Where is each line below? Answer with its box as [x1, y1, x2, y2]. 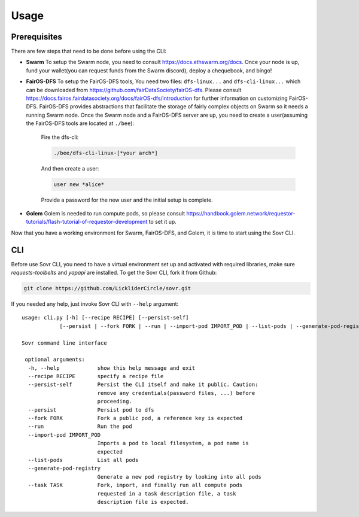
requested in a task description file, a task [97, 490, 236, 497]
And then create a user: [41, 165, 99, 172]
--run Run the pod [28, 423, 133, 430]
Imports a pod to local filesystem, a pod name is [97, 440, 249, 447]
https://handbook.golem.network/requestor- [186, 209, 296, 217]
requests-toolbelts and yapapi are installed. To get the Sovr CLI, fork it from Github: [11, 269, 217, 276]
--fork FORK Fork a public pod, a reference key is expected [28, 415, 243, 422]
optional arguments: [25, 356, 85, 363]
